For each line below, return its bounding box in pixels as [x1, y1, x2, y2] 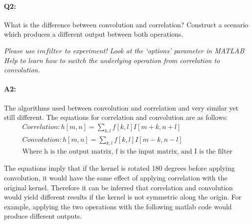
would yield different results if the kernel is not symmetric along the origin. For [4, 192, 242, 202]
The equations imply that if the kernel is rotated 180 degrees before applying [4, 163, 235, 173]
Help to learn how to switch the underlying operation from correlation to [4, 55, 220, 65]
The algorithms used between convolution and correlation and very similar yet [4, 102, 239, 112]
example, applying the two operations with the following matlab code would [4, 201, 232, 211]
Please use [4, 45, 35, 55]
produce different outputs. [4, 211, 82, 221]
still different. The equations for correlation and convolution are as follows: [4, 112, 228, 122]
